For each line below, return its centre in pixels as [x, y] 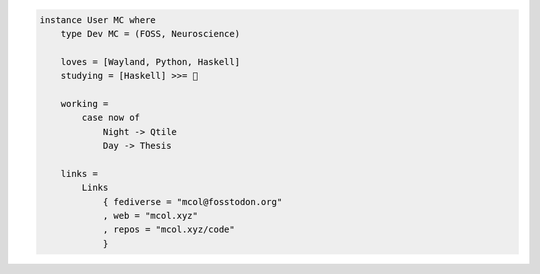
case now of [110, 118]
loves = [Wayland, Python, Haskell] [150, 61]
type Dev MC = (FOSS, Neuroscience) [150, 33]
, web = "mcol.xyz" [150, 216]
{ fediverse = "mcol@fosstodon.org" [192, 201]
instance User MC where [98, 19]
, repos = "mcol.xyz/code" [168, 229]
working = [84, 103]
